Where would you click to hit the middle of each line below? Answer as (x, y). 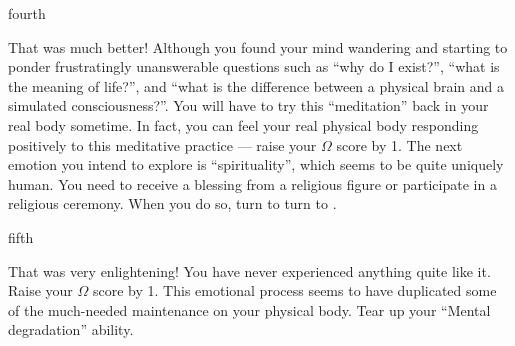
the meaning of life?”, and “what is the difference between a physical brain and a (256, 85)
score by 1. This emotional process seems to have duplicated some (295, 290)
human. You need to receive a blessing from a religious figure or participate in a (252, 183)
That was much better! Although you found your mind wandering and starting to (258, 46)
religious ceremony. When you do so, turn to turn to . (172, 203)
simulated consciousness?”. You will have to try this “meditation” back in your (248, 105)
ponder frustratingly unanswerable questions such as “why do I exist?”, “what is (254, 66)
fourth (27, 13)
